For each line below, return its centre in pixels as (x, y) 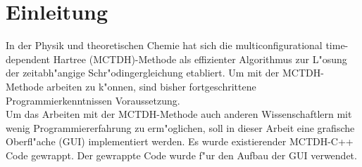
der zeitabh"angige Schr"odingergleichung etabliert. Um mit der (143, 73)
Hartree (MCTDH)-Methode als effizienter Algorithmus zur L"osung (200, 59)
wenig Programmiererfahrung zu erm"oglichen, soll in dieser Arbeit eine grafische (180, 127)
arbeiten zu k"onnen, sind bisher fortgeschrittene (151, 86)
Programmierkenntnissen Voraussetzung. (93, 100)
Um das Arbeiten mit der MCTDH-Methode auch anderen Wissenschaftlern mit (179, 114)
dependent (28, 59)
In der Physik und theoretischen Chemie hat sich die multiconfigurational (164, 45)
